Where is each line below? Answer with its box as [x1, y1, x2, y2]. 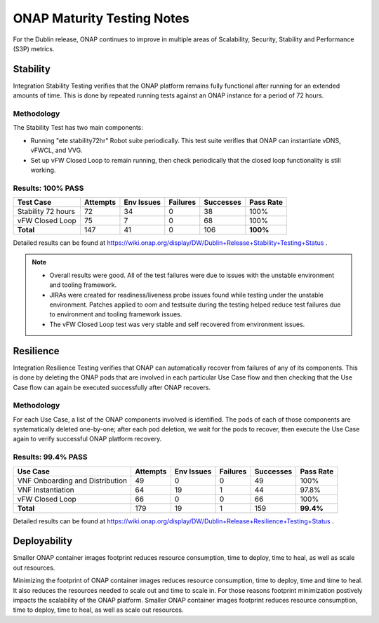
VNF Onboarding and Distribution [17, 476, 128, 485]
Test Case [17, 197, 52, 207]
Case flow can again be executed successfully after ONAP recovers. [13, 383, 211, 391]
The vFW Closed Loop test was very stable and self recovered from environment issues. [49, 320, 305, 328]
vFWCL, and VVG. [30, 146, 84, 154]
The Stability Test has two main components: [13, 123, 144, 132]
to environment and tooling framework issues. [49, 310, 182, 319]
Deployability [13, 535, 73, 547]
